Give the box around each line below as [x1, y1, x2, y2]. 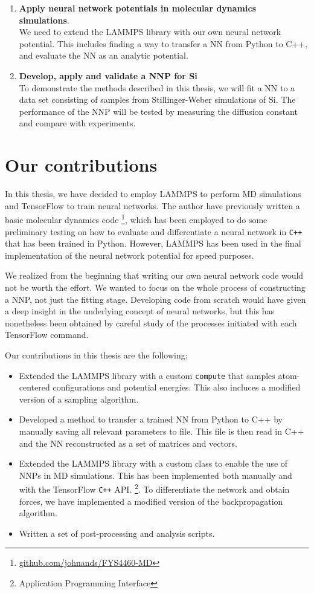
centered [19, 381, 50, 394]
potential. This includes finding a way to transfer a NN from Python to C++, [19, 37, 308, 50]
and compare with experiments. [19, 117, 136, 129]
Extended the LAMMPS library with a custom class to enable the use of [19, 457, 288, 470]
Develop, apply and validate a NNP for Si [19, 69, 197, 82]
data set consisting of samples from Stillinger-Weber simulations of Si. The [19, 93, 296, 106]
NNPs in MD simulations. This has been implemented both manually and [19, 468, 292, 481]
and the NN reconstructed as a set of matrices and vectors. [19, 436, 237, 449]
